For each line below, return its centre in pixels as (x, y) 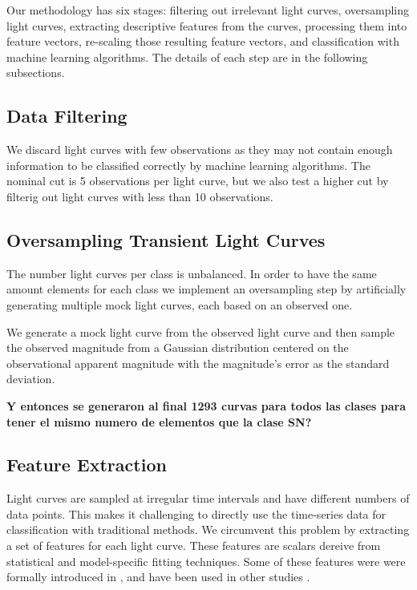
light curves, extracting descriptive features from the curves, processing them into (207, 25)
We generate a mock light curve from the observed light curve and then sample (201, 331)
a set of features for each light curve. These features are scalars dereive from (194, 546)
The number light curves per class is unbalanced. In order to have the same (192, 273)
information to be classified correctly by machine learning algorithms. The (188, 165)
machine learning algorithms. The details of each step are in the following (187, 57)
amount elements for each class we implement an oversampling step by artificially (206, 289)
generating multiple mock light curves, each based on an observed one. (180, 304)
